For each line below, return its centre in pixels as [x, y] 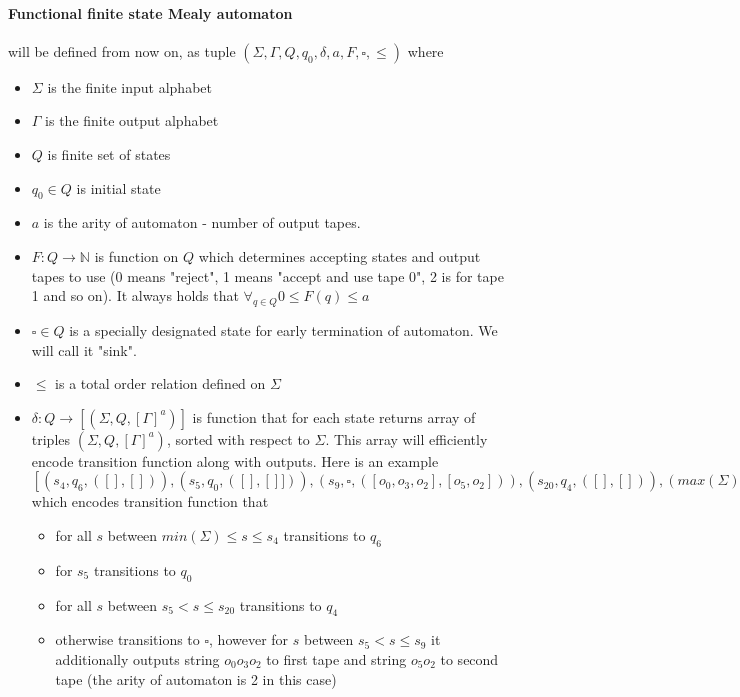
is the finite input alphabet [129, 86]
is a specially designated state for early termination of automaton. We [283, 329]
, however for [249, 639]
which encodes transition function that [150, 501]
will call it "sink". [84, 349]
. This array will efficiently [406, 438]
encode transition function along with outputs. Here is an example [235, 460]
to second [469, 658]
